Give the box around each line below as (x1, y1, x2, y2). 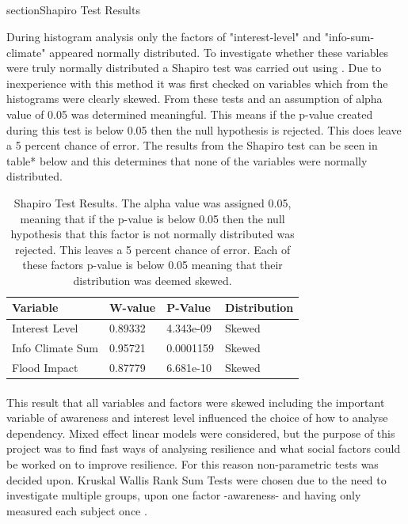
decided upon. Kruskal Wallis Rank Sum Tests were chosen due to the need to (6, 471, 387, 488)
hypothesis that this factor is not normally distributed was (10, 226, 295, 242)
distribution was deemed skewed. (73, 271, 232, 288)
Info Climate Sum (12, 340, 98, 356)
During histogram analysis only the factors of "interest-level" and (6, 28, 321, 44)
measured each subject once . (6, 502, 147, 518)
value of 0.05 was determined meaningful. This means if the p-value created (6, 105, 373, 122)
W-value (109, 299, 156, 316)
